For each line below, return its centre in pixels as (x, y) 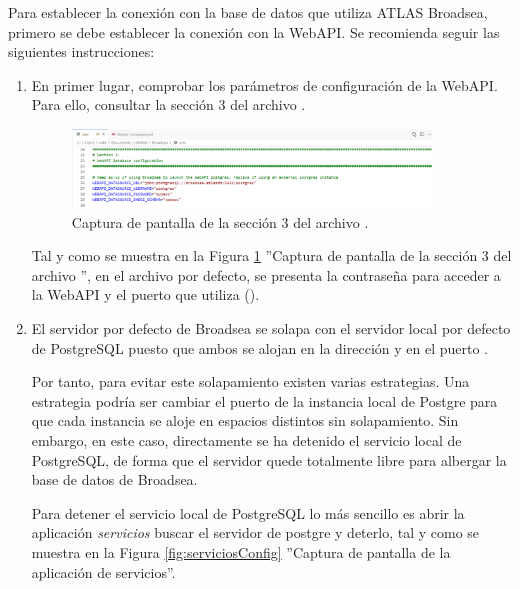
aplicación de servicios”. (103, 571)
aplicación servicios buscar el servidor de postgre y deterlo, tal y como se (255, 532)
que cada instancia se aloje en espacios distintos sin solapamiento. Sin (245, 420)
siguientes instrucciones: (81, 51)
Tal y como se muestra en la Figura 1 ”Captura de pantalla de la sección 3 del (271, 255)
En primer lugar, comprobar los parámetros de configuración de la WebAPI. (264, 84)
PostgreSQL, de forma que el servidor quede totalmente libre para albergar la (269, 459)
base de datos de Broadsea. (114, 479)
